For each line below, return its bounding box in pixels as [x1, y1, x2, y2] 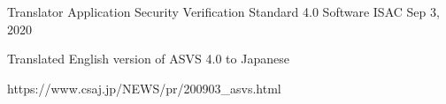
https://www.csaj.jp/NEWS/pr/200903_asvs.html [7, 78, 281, 97]
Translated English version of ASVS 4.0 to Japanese [7, 49, 289, 68]
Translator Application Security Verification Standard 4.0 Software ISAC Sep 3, [7, 3, 440, 20]
